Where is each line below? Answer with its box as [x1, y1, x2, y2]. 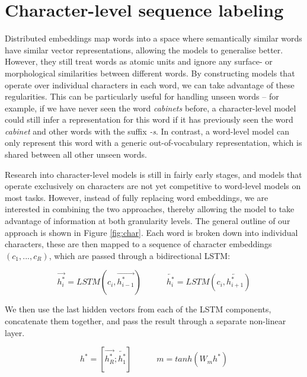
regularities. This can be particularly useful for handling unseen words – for [5, 90, 279, 103]
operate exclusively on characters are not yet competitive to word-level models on [5, 180, 301, 192]
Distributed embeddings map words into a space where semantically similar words [5, 32, 302, 44]
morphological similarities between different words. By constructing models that [5, 66, 295, 79]
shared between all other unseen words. [5, 148, 147, 161]
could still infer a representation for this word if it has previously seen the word [5, 113, 293, 126]
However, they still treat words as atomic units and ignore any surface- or [5, 55, 273, 68]
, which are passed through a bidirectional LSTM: [49, 249, 231, 261]
